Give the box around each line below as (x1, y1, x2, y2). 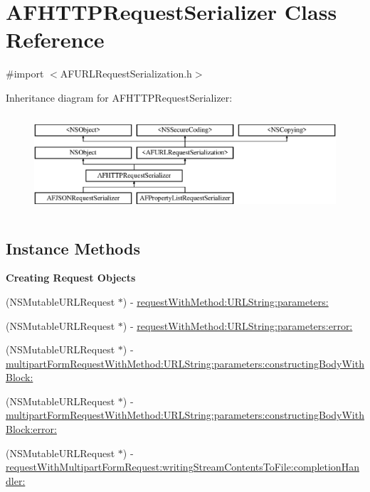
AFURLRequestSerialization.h (60, 66, 192, 81)
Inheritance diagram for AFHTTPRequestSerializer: (6, 90, 233, 105)
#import (6, 66, 44, 81)
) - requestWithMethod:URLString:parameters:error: (122, 318, 353, 333)
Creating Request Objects (6, 270, 136, 285)
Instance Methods (6, 237, 140, 259)
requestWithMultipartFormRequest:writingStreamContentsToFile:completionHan (6, 459, 359, 474)
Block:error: (6, 422, 57, 437)
